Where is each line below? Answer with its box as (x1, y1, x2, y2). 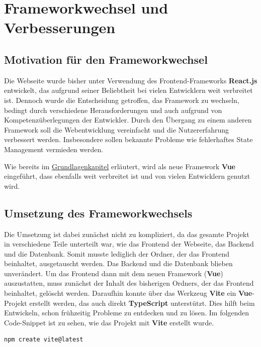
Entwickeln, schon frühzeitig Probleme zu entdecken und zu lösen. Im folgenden (4, 307, 249, 318)
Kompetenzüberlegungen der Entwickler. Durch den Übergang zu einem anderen (4, 114, 252, 125)
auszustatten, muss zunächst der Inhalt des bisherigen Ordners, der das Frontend (4, 278, 254, 288)
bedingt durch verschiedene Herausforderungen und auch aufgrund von (4, 104, 222, 115)
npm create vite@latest (4, 336, 83, 343)
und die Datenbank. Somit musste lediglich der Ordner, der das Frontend (4, 248, 230, 259)
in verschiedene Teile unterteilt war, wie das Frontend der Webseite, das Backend (4, 239, 254, 249)
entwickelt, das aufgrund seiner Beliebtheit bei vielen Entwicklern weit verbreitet (4, 85, 253, 95)
